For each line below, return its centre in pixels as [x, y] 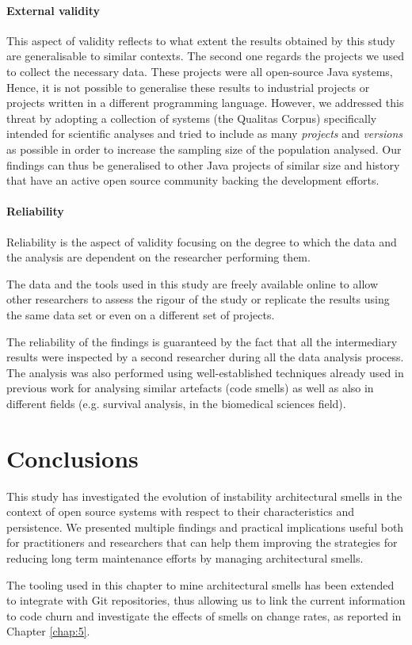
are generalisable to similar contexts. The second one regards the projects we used [205, 56]
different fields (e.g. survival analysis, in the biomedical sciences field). [176, 403]
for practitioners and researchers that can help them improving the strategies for [202, 542]
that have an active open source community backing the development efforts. [193, 180]
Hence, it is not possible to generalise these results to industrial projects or [188, 87]
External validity [53, 10]
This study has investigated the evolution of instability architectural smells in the [204, 496]
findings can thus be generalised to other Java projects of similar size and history [203, 164]
